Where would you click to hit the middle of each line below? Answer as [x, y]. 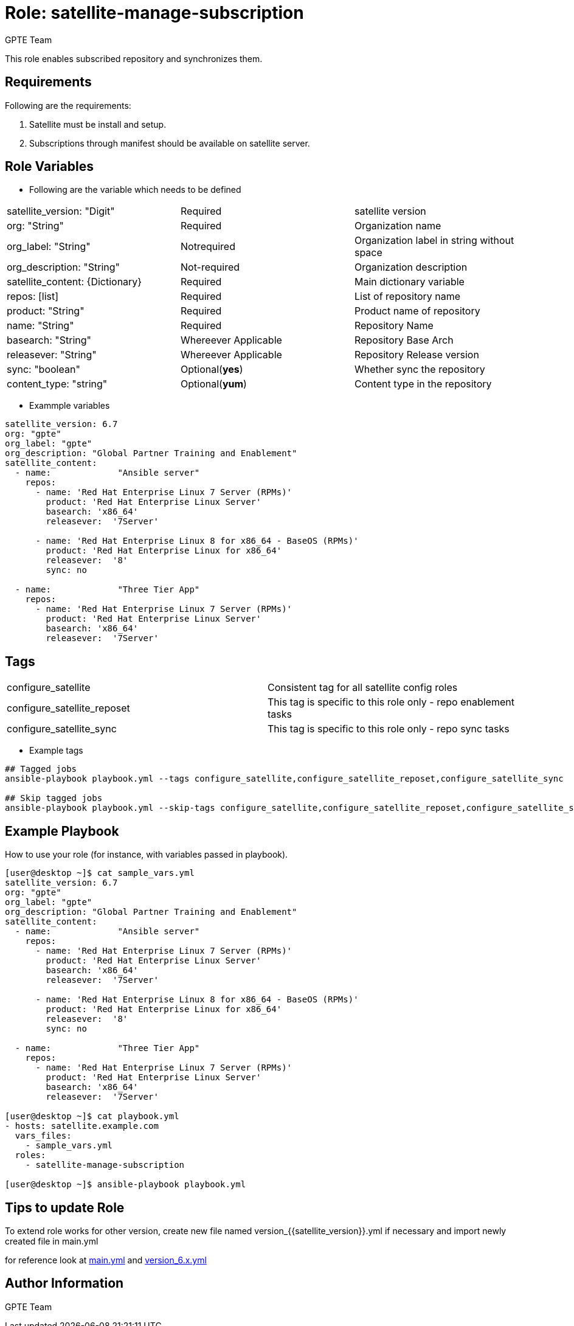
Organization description [411, 267]
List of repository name [407, 297]
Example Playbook [62, 831]
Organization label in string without [434, 241]
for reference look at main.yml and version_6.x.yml [106, 1260]
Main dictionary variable [409, 282]
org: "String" [35, 226]
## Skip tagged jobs [54, 798]
